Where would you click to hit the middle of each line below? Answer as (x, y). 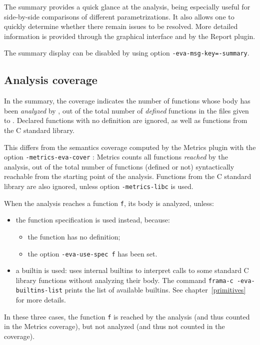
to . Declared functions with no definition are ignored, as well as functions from (126, 120)
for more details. (41, 300)
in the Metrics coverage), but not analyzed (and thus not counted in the (114, 326)
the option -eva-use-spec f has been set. (92, 253)
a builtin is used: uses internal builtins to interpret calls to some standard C (132, 270)
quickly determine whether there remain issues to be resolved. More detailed (121, 26)
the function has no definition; (74, 236)
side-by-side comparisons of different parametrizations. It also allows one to (119, 16)
